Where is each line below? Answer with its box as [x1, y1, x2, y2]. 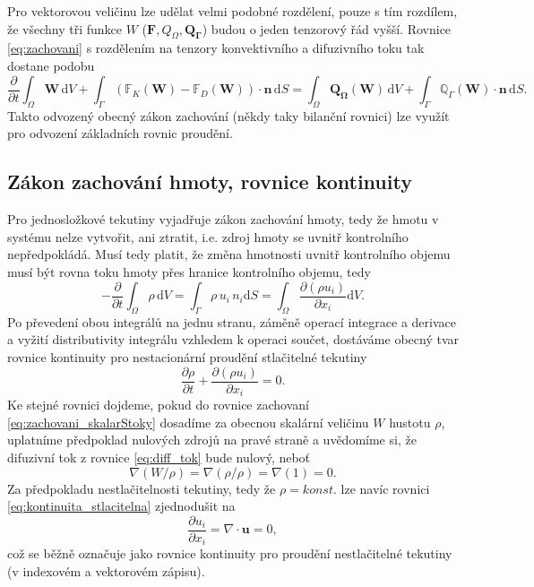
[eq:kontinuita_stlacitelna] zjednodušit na [7, 496, 236, 515]
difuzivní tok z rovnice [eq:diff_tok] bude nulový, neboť [7, 447, 311, 466]
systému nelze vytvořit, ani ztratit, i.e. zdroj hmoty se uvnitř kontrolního [7, 227, 409, 246]
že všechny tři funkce [7, 19, 123, 38]
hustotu [389, 412, 431, 431]
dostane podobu [7, 56, 95, 74]
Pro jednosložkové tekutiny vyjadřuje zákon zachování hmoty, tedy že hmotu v [7, 210, 439, 229]
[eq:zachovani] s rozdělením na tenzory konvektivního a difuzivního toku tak [7, 39, 425, 57]
